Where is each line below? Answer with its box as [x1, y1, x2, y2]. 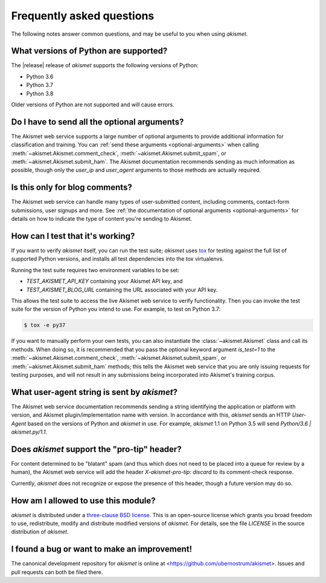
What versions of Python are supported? [11, 46, 168, 56]
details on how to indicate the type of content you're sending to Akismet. [11, 215, 193, 223]
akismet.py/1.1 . [11, 428, 48, 435]
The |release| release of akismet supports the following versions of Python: [11, 62, 199, 69]
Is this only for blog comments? [11, 182, 132, 193]
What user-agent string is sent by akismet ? [11, 387, 178, 397]
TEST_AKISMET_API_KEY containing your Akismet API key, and [26, 278, 184, 285]
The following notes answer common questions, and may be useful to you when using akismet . [11, 30, 248, 37]
